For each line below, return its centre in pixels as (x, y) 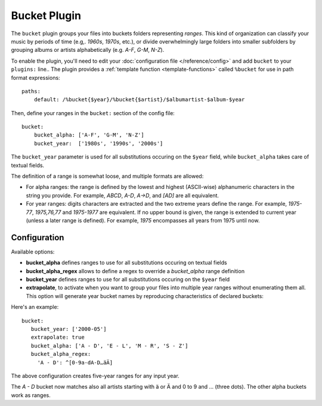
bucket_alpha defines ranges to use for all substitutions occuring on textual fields (126, 263)
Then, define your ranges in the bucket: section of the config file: (93, 113)
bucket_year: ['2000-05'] (69, 329)
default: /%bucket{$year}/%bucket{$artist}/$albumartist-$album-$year (139, 100)
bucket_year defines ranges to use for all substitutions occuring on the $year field (128, 280)
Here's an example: (35, 307)
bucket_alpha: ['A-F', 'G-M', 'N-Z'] (89, 135)
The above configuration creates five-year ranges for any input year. (95, 376)
